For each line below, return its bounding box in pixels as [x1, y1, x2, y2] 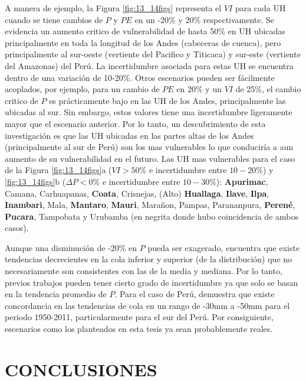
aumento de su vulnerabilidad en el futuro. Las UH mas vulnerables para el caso [5, 152, 295, 164]
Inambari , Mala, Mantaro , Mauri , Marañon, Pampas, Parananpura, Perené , [5, 198, 295, 211]
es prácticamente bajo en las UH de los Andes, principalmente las [49, 94, 286, 106]
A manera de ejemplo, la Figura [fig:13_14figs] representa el [5, 2, 222, 14]
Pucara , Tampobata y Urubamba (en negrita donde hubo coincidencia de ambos [5, 210, 298, 222]
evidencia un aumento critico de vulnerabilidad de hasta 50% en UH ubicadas [5, 25, 285, 37]
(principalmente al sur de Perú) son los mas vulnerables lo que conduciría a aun [5, 141, 294, 153]
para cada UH [235, 2, 286, 14]
